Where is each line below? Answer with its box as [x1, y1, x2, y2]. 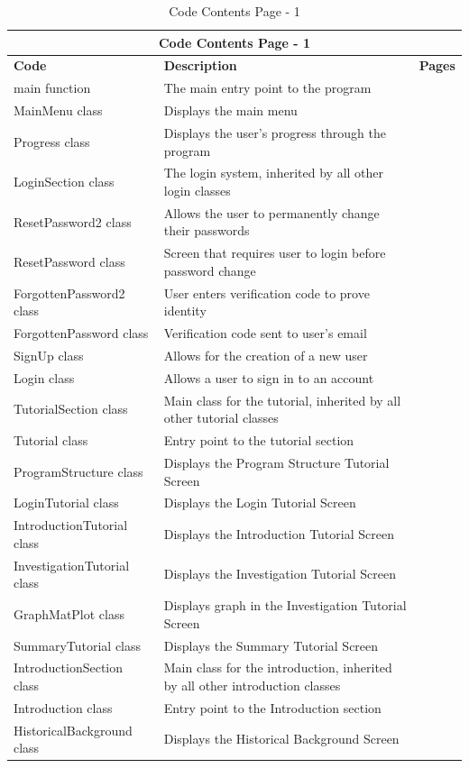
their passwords [163, 221, 250, 240]
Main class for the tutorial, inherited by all [163, 390, 401, 409]
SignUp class [14, 346, 84, 364]
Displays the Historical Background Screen [163, 729, 400, 748]
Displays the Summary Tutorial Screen [163, 635, 379, 654]
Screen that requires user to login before [163, 243, 386, 262]
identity [163, 301, 207, 320]
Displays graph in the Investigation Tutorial [163, 596, 407, 615]
